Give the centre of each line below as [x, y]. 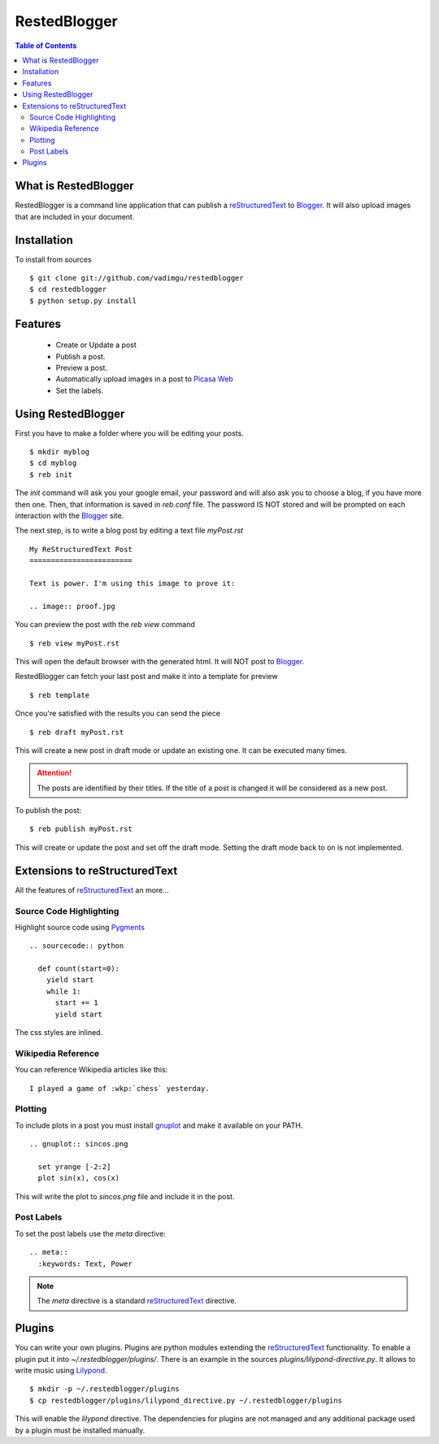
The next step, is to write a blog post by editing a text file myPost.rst [129, 531]
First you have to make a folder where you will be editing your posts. [129, 433]
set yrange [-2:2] [74, 1166]
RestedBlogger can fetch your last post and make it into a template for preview [146, 676]
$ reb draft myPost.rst [77, 732]
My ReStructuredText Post [81, 549]
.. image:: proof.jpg [72, 606]
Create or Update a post [96, 345]
